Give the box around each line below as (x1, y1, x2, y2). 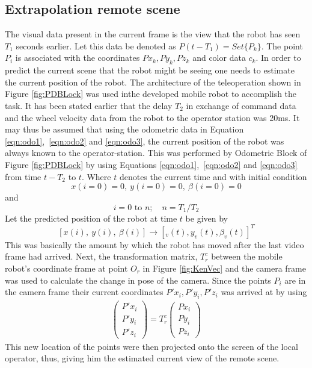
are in (284, 273, 306, 286)
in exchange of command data (186, 99, 296, 111)
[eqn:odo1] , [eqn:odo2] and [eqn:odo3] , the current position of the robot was (5, 134, 284, 147)
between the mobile (211, 250, 283, 263)
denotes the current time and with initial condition (119, 170, 307, 182)
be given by (185, 211, 228, 224)
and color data (192, 51, 246, 64)
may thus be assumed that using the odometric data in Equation (5, 123, 244, 136)
